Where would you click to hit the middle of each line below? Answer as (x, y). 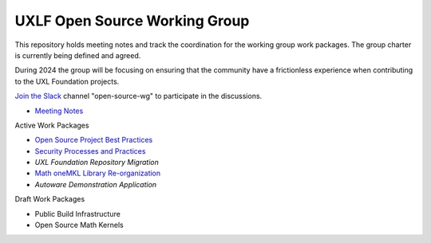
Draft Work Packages (50, 199)
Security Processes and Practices (90, 151)
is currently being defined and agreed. (78, 55)
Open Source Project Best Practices (94, 140)
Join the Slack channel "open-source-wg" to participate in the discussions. (138, 96)
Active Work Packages (52, 125)
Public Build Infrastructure (78, 214)
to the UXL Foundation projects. (67, 81)
